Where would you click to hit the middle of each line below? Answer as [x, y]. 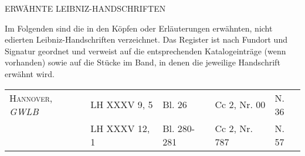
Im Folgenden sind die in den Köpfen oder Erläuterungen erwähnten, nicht [139, 28]
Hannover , [31, 98]
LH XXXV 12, [120, 128]
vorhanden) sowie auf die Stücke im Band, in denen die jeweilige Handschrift [143, 62]
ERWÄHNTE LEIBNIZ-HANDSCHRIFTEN [85, 8]
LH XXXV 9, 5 [122, 105]
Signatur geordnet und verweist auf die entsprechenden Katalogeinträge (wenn [145, 51]
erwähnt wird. [30, 73]
